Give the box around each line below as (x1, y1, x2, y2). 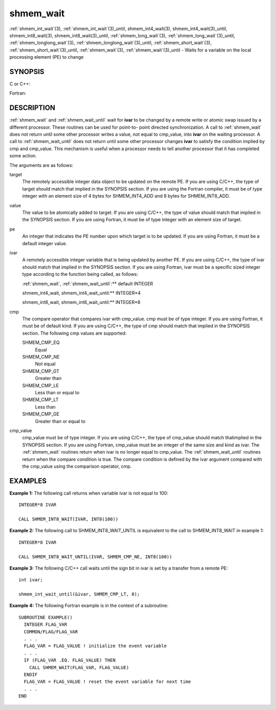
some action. (9, 153, 37, 159)
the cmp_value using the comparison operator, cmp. (22, 463, 132, 469)
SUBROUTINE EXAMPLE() (18, 614, 73, 620)
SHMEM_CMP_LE (22, 382, 59, 388)
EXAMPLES (9, 477, 47, 485)
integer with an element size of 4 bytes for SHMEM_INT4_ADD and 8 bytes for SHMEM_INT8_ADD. (22, 193, 230, 199)
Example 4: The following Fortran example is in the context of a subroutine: (9, 603, 169, 609)
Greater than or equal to (35, 418, 86, 424)
